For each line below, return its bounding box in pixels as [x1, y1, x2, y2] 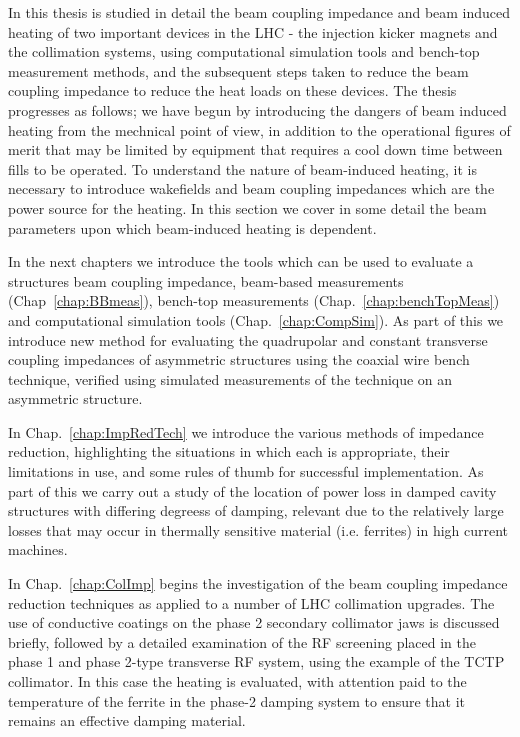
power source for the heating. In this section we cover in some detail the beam [8, 197, 487, 218]
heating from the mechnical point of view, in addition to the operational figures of [8, 119, 511, 140]
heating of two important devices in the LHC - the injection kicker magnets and [8, 21, 498, 42]
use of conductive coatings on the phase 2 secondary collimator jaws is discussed [8, 612, 500, 633]
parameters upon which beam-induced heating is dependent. [8, 217, 377, 238]
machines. [8, 539, 68, 560]
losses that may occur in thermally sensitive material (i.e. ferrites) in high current [8, 519, 509, 540]
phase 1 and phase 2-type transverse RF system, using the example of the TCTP [8, 651, 505, 672]
